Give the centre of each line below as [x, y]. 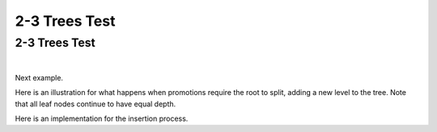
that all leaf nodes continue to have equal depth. [95, 104]
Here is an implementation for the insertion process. [102, 118]
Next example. [39, 77]
